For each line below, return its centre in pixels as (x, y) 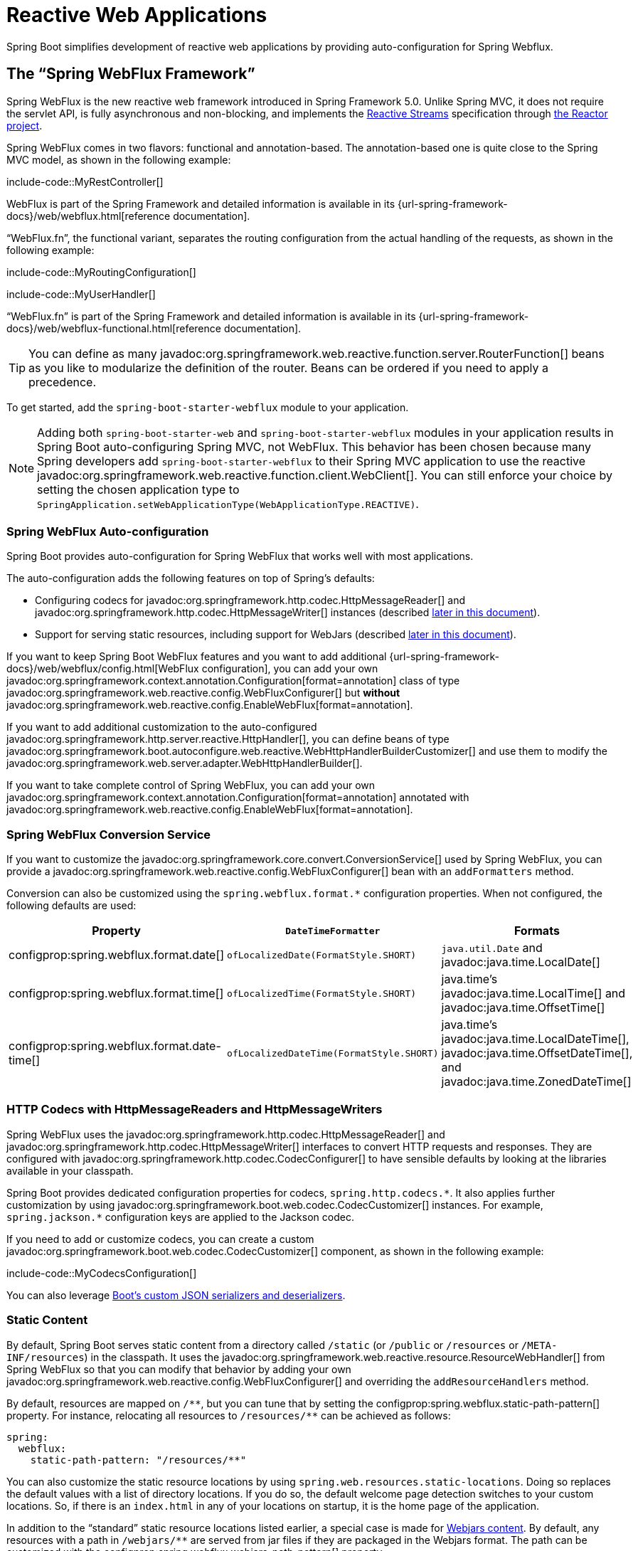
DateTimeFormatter (333, 931)
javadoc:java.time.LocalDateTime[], (535, 1039)
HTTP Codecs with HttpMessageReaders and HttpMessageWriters (195, 1110)
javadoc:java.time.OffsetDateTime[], (537, 1053)
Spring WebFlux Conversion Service (109, 834)
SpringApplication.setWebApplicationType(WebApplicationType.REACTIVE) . (228, 503)
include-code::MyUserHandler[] (81, 294)
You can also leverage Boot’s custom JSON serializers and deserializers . (176, 1295)
